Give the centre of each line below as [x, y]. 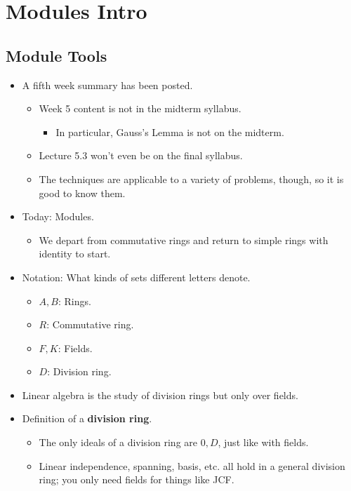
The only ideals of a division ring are [118, 442]
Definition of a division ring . [87, 418]
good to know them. [82, 193]
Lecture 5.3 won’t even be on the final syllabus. [141, 155]
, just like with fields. [263, 442]
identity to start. [75, 254]
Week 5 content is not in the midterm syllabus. [140, 108]
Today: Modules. [58, 216]
